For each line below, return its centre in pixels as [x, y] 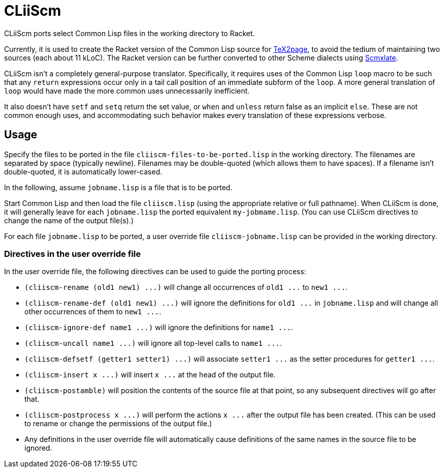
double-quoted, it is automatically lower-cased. [83, 171]
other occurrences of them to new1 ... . [93, 312]
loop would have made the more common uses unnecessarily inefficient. [127, 91]
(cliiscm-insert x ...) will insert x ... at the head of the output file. [150, 375]
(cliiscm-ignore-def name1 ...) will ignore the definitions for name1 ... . [159, 328]
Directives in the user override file [72, 254]
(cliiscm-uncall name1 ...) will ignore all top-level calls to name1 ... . [153, 343]
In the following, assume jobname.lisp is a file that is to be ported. [118, 187]
